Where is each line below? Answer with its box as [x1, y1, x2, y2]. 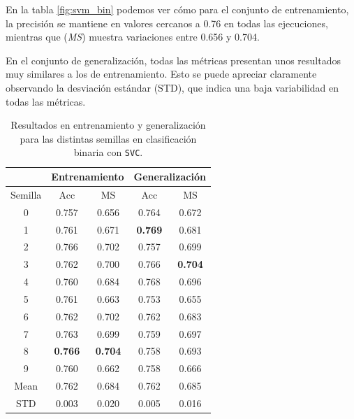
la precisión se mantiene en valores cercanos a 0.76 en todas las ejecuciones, [6, 15, 328, 30]
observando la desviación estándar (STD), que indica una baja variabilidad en [6, 80, 339, 94]
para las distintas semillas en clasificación [20, 131, 197, 145]
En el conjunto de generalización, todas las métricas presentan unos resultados [6, 52, 341, 67]
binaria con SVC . [73, 145, 143, 159]
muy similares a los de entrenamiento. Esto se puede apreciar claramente [6, 66, 317, 81]
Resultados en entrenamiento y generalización [10, 118, 206, 132]
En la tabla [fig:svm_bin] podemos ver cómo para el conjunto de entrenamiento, [6, 2, 349, 16]
